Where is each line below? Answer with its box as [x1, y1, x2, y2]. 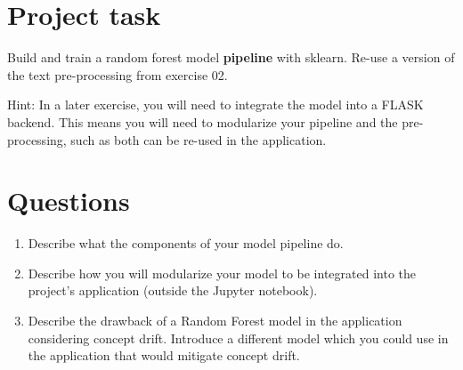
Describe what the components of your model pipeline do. [28, 234, 344, 253]
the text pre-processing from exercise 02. [7, 65, 228, 84]
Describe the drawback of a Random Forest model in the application [28, 311, 402, 329]
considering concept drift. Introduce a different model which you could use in [28, 328, 449, 347]
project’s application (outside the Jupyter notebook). [28, 281, 318, 300]
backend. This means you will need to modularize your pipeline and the [7, 112, 398, 131]
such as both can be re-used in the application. [70, 130, 327, 149]
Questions [7, 182, 130, 219]
